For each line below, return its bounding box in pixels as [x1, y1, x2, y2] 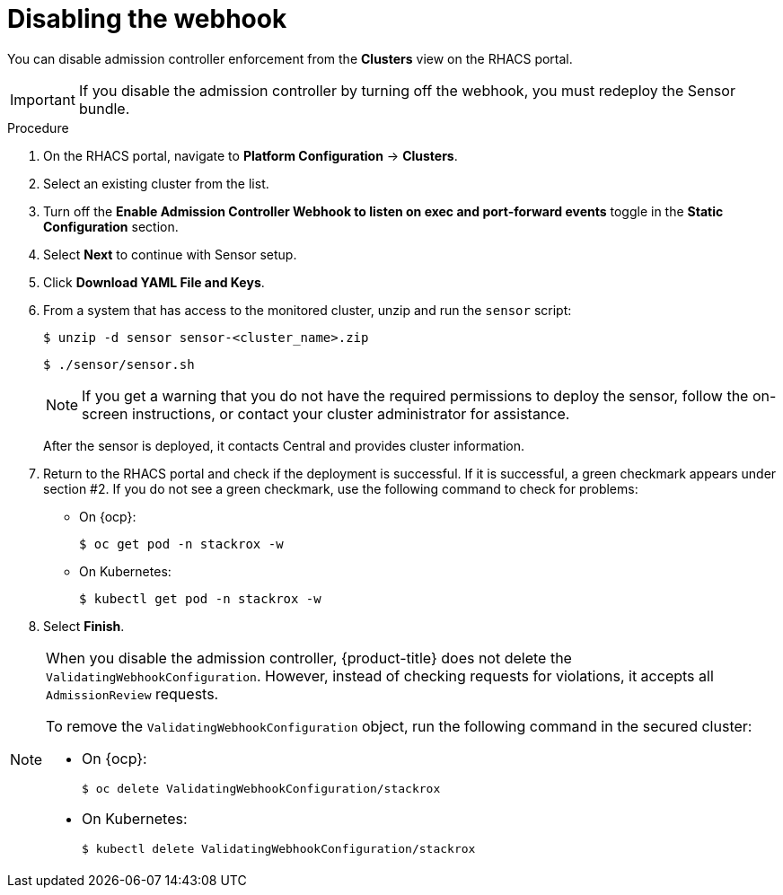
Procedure [7, 119, 69, 136]
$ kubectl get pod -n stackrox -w [79, 591, 321, 606]
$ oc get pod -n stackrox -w [79, 536, 284, 551]
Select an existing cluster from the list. [43, 175, 269, 191]
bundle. [78, 99, 130, 118]
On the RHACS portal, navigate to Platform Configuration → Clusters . [43, 147, 458, 163]
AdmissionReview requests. [46, 684, 219, 703]
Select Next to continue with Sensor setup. [43, 246, 297, 262]
